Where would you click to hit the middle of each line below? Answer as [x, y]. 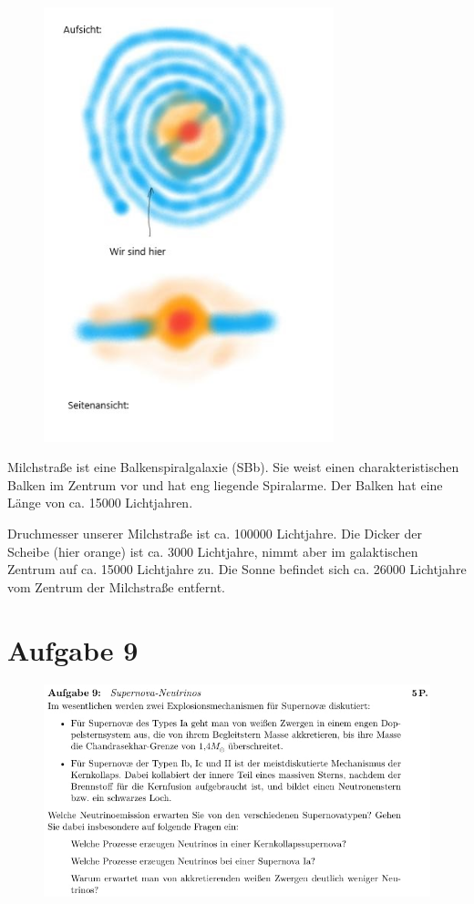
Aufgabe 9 [73, 649]
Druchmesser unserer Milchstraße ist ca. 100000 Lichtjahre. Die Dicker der [215, 533]
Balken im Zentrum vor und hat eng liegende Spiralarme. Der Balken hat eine [225, 484]
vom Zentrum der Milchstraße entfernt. [117, 586]
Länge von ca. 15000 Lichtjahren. [100, 503]
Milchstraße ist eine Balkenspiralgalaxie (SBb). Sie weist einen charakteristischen [233, 467]
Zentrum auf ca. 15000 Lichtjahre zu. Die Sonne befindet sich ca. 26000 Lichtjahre [237, 569]
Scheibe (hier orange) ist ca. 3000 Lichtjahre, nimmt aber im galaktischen [213, 551]
